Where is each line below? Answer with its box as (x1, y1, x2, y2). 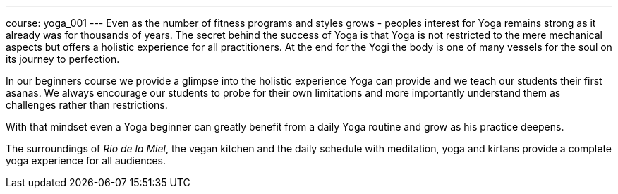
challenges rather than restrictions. (6, 99, 168, 111)
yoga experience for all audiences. (6, 154, 166, 166)
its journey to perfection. (6, 53, 120, 65)
